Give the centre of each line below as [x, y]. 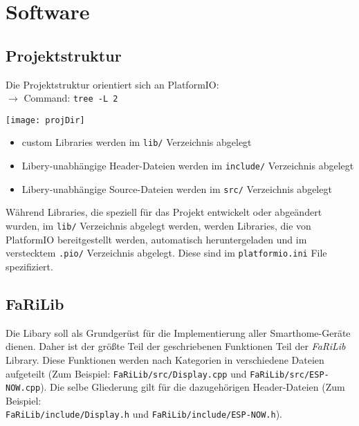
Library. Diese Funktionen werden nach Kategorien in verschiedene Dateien [165, 359]
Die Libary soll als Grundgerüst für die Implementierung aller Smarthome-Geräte [178, 332]
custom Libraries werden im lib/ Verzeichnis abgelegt [137, 142]
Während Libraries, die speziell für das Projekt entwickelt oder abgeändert [164, 212]
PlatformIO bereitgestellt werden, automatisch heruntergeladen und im [156, 239]
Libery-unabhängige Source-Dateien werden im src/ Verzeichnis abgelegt [177, 188]
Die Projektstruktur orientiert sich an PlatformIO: [112, 84]
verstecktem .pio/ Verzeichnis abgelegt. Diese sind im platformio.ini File [166, 253]
